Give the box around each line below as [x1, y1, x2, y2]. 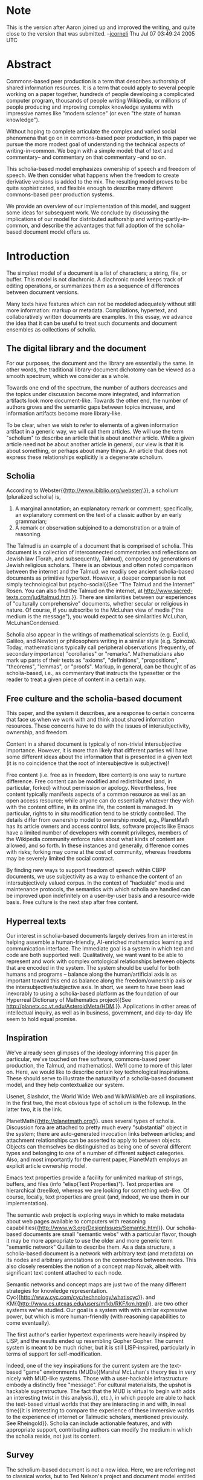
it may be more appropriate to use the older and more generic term [6, 1237, 173, 1244]
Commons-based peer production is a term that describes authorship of [6, 77, 186, 85]
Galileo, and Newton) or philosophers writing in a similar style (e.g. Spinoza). [6, 638, 197, 645]
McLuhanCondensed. [6, 620, 60, 627]
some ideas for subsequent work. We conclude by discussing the [6, 209, 169, 216]
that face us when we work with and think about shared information [6, 716, 175, 723]
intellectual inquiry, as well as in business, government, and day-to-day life [6, 1009, 192, 1016]
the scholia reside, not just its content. [6, 1432, 101, 1440]
